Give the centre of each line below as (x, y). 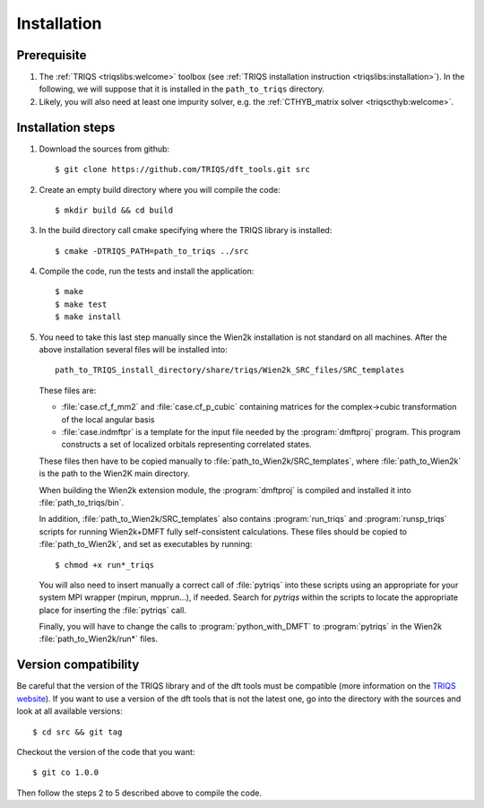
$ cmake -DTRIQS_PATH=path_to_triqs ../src (152, 251)
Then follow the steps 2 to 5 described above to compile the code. (139, 793)
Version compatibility (78, 665)
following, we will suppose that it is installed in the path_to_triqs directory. (182, 89)
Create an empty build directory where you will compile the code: (160, 189)
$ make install (88, 317)
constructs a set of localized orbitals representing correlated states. (187, 445)
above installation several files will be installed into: (133, 350)
